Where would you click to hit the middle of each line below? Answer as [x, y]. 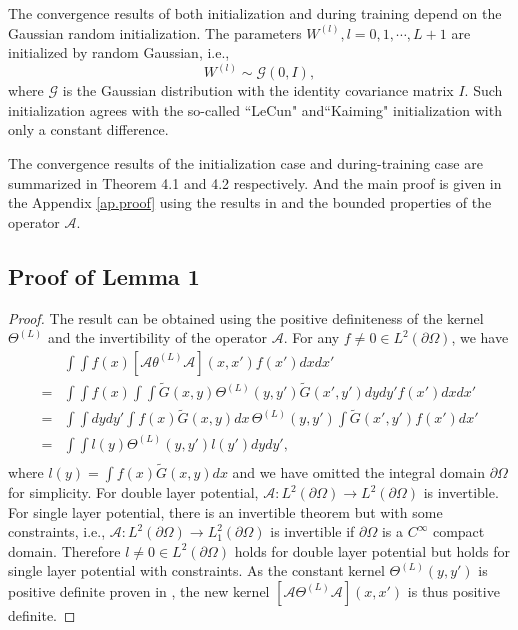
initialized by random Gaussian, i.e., [119, 52]
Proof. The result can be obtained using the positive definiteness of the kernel [246, 317]
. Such [483, 90]
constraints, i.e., [57, 531]
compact [458, 531]
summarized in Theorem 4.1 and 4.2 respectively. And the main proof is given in [255, 182]
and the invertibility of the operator [157, 337]
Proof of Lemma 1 [104, 275]
